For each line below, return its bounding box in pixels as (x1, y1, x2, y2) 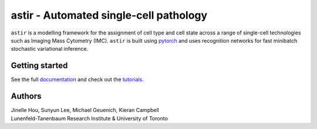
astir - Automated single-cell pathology (11, 9, 208, 22)
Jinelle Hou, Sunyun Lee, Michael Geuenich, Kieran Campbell (11, 107, 160, 114)
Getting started (11, 61, 68, 71)
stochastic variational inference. (11, 46, 89, 53)
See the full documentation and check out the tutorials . (11, 76, 144, 83)
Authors (11, 91, 42, 102)
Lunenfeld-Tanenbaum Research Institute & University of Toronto (11, 114, 168, 122)
